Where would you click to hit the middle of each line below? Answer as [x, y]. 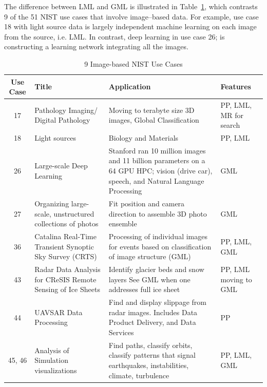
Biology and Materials [144, 138]
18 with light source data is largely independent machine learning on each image [130, 26]
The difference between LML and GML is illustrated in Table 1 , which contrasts [131, 6]
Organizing [52, 204]
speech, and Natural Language [156, 180]
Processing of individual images [158, 236]
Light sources [55, 138]
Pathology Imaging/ [66, 110]
